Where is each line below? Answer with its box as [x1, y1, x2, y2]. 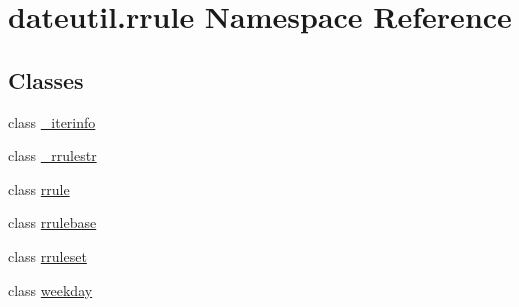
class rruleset [8, 245, 87, 266]
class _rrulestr [8, 145, 97, 166]
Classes [8, 64, 84, 95]
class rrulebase [8, 212, 97, 233]
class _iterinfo [8, 111, 96, 132]
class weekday [8, 279, 93, 300]
